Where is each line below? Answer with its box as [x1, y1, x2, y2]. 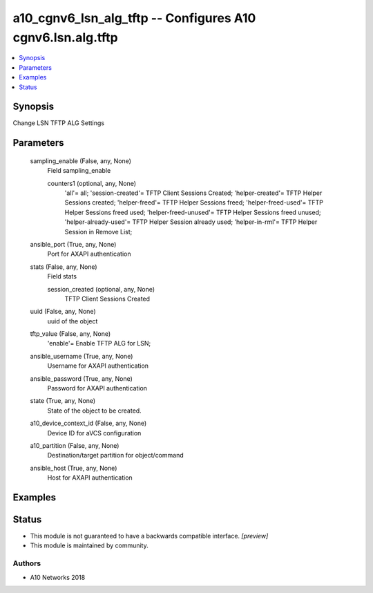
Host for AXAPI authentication [47, 473, 133, 482]
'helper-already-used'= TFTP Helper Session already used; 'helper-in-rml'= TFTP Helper [64, 218, 318, 226]
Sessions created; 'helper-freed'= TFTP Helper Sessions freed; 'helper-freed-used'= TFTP [64, 198, 324, 207]
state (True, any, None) [30, 397, 96, 405]
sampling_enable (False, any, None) [30, 156, 131, 165]
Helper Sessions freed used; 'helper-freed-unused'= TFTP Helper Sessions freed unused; [64, 208, 321, 216]
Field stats [47, 272, 77, 281]
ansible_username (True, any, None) [30, 352, 133, 360]
